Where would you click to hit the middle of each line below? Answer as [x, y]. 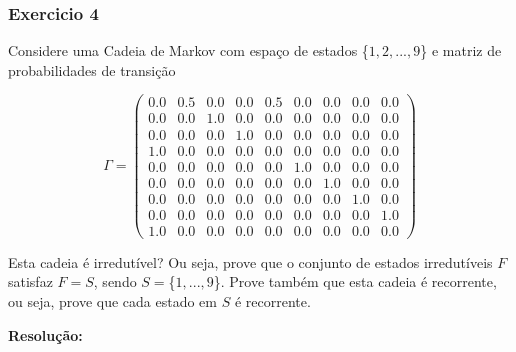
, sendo [115, 281]
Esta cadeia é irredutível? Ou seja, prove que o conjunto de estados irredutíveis [250, 261]
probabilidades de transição [92, 69]
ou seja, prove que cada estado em [112, 300]
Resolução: [45, 334]
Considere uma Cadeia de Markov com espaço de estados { [188, 50]
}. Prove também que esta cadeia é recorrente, [355, 281]
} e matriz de [461, 50]
